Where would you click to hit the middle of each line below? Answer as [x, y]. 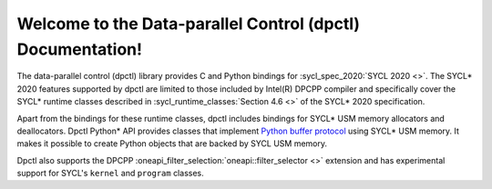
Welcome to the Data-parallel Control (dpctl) [188, 24]
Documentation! [80, 49]
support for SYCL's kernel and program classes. [110, 174]
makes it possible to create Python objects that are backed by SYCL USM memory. [172, 144]
